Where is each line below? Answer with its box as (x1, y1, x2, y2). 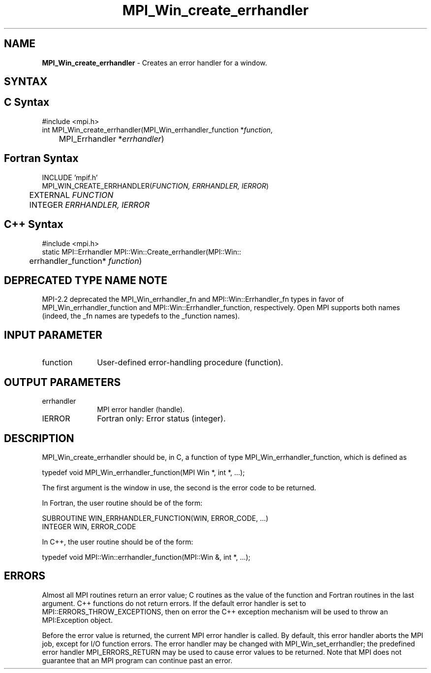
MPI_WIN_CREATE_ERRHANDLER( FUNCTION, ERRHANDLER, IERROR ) (42, 181, 269, 190)
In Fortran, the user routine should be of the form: (42, 498, 203, 507)
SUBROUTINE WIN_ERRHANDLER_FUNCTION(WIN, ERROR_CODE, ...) (42, 513, 269, 522)
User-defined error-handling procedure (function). (97, 357, 283, 368)
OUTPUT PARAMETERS (4, 376, 121, 388)
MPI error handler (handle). (97, 405, 185, 414)
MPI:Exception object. (42, 615, 113, 624)
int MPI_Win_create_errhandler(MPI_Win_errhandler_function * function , (42, 125, 273, 134)
